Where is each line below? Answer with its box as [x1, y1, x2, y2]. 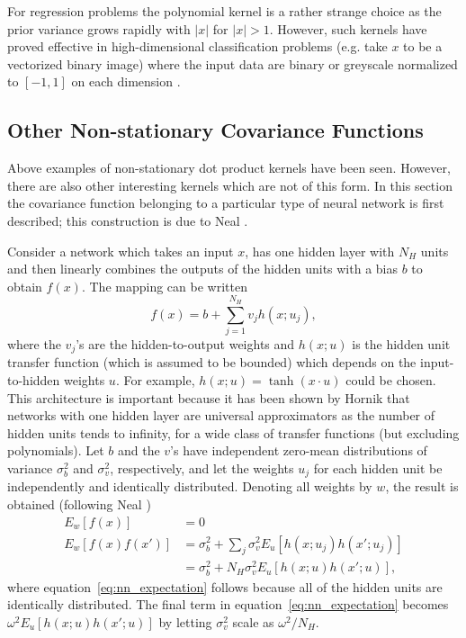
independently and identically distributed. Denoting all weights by [7, 477, 372, 496]
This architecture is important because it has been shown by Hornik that [7, 388, 410, 407]
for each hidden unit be [313, 458, 443, 477]
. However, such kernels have [269, 19, 427, 38]
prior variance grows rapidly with [7, 19, 191, 38]
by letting [158, 612, 212, 631]
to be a [403, 37, 443, 56]
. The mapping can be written [81, 276, 247, 295]
